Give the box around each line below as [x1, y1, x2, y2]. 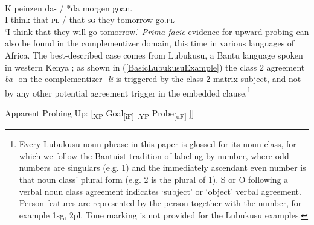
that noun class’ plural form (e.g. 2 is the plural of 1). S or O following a [19, 173, 289, 185]
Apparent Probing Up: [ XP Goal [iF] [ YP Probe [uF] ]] [5, 107, 194, 121]
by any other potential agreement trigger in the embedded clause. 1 [5, 84, 251, 99]
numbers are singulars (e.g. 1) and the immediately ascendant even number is [19, 161, 306, 174]
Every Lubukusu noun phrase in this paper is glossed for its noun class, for [19, 138, 296, 150]
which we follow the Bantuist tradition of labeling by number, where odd [19, 149, 289, 162]
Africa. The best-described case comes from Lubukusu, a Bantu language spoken [5, 48, 303, 61]
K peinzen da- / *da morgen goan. [5, 1, 133, 14]
